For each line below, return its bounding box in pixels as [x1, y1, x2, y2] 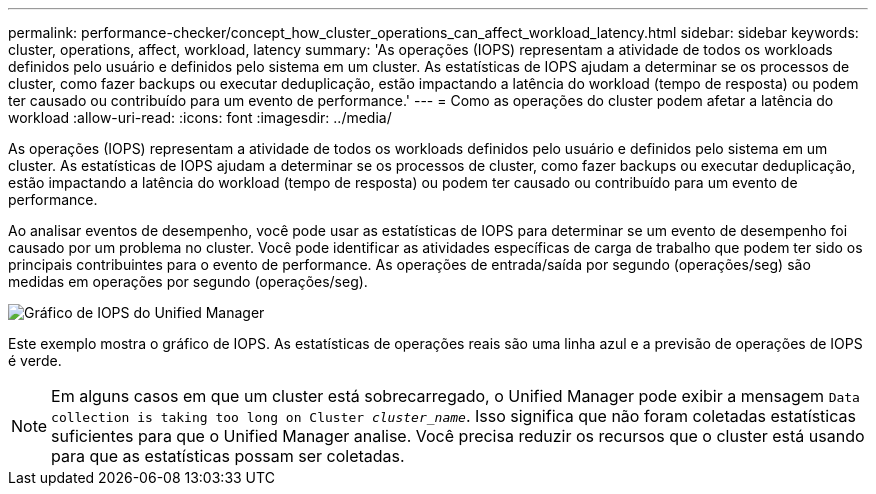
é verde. [8, 352, 62, 369]
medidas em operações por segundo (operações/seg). [8, 273, 368, 290]
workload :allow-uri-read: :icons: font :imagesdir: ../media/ [8, 109, 392, 126]
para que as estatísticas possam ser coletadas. [51, 446, 405, 466]
